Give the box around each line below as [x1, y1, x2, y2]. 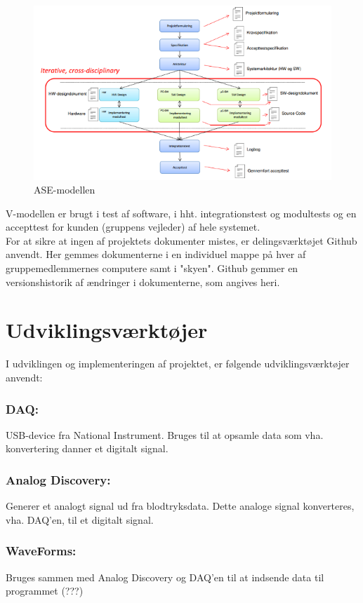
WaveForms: [6, 542, 77, 560]
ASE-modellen [34, 182, 95, 197]
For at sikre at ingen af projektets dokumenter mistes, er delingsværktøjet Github [6, 233, 357, 248]
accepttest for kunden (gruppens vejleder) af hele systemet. [6, 219, 260, 234]
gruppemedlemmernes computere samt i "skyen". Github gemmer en [6, 261, 298, 276]
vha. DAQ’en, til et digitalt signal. [6, 512, 154, 527]
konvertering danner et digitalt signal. [6, 441, 169, 456]
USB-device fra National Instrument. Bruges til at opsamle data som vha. [6, 427, 324, 442]
